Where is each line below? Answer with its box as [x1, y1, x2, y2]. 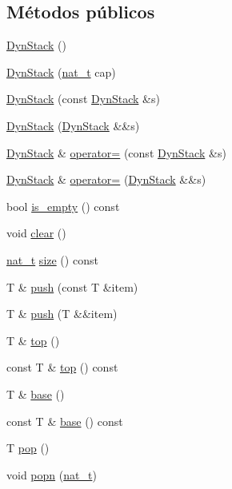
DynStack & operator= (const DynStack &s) [6, 144, 226, 161]
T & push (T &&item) [6, 305, 118, 322]
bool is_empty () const [6, 197, 120, 214]
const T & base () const [6, 412, 123, 429]
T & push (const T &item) [6, 278, 138, 295]
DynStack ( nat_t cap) [6, 63, 116, 80]
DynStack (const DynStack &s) [6, 90, 160, 107]
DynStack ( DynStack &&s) [6, 117, 140, 133]
